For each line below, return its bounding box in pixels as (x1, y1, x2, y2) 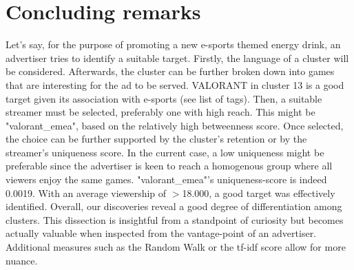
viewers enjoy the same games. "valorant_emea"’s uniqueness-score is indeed (6, 172, 327, 187)
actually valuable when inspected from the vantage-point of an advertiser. (6, 226, 317, 240)
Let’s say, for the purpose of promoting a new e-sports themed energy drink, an (6, 37, 341, 52)
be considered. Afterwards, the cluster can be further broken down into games (6, 64, 335, 79)
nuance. (6, 253, 38, 267)
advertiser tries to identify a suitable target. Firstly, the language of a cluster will (6, 50, 349, 65)
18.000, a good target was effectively (182, 185, 335, 200)
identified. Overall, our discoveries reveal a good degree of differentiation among (6, 199, 342, 214)
